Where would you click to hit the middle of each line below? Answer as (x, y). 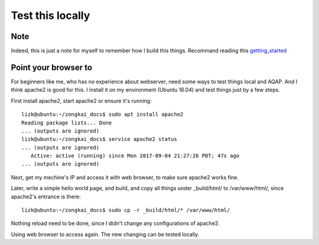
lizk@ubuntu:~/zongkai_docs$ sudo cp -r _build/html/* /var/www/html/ (126, 210)
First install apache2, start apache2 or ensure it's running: (81, 101)
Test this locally (51, 15)
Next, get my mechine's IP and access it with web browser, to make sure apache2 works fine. (125, 177)
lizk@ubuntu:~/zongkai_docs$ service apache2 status (99, 139)
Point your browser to (52, 67)
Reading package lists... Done (67, 122)
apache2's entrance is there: (46, 196)
